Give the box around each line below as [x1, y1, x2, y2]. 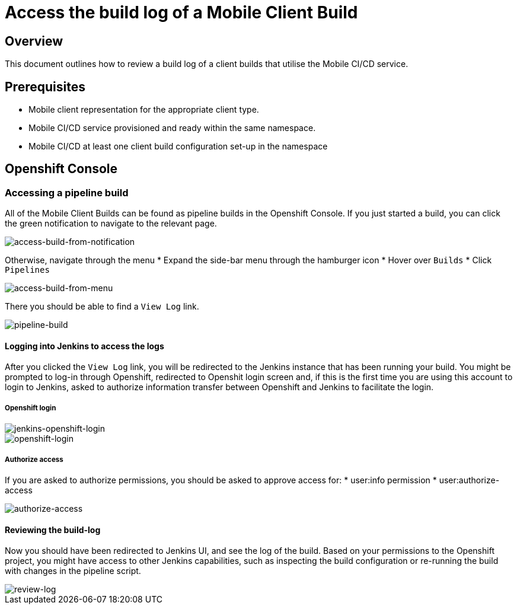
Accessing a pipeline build [5, 186, 129, 199]
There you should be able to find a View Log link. [5, 301, 199, 312]
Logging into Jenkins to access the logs [5, 340, 164, 351]
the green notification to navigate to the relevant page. [5, 218, 217, 229]
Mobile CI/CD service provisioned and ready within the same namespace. [28, 123, 316, 133]
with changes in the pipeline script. [5, 566, 141, 576]
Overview [5, 33, 63, 49]
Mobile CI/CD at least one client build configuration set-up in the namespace [28, 141, 328, 152]
